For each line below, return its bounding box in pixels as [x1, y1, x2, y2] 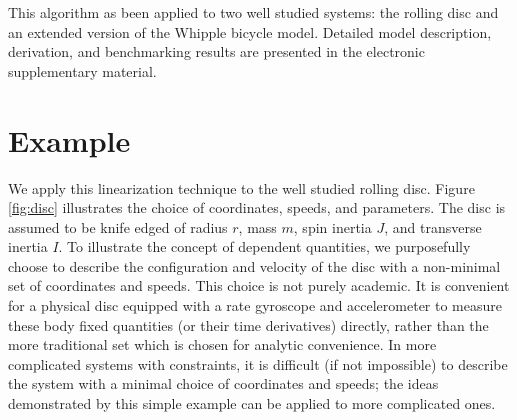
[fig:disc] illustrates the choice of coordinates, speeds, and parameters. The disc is [8, 197, 506, 218]
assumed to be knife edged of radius [8, 216, 228, 237]
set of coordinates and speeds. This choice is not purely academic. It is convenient [8, 275, 510, 296]
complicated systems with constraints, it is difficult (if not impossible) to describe [8, 353, 508, 374]
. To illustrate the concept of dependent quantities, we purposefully [58, 236, 471, 257]
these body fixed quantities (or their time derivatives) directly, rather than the [8, 314, 489, 335]
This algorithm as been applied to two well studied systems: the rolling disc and [8, 2, 499, 22]
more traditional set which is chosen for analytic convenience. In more [8, 334, 437, 355]
